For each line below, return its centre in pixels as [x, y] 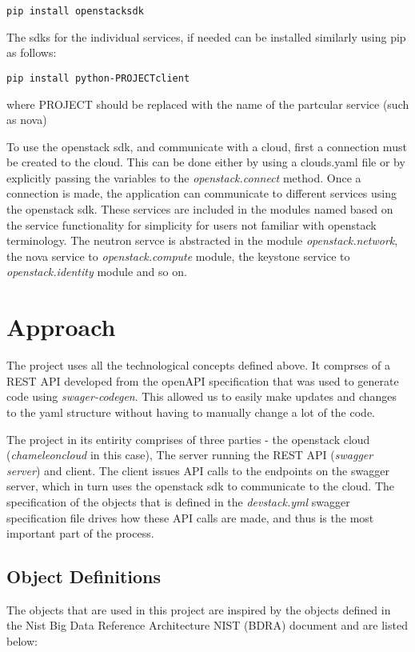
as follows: [32, 52]
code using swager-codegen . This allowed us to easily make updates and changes [202, 396]
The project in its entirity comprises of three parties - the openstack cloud [188, 439]
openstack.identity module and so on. [97, 272]
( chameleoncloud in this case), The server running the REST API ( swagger [190, 455]
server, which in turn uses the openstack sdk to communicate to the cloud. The [201, 486]
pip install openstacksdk [75, 11]
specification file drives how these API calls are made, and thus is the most [190, 517]
